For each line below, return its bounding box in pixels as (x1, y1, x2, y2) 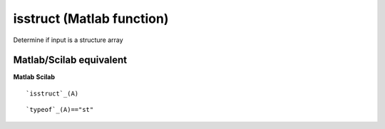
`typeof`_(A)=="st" (26, 105, 94, 114)
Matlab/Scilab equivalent (13, 54, 128, 66)
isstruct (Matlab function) (13, 11, 169, 26)
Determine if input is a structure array (13, 36, 124, 44)
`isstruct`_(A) (26, 89, 79, 98)
